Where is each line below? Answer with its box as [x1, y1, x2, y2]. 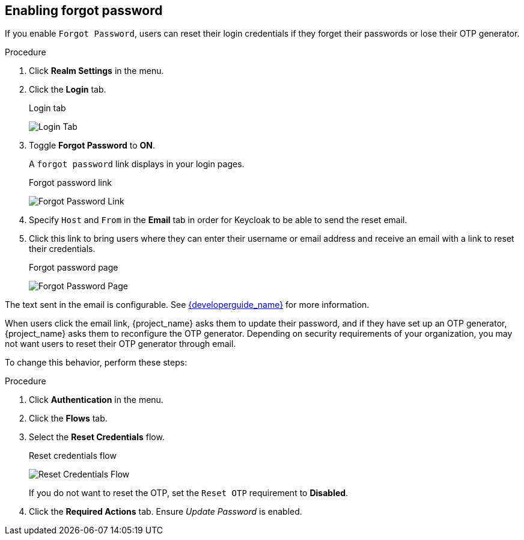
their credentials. [29, 244, 96, 254]
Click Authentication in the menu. [29, 394, 163, 405]
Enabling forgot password [5, 3, 163, 18]
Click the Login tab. [29, 84, 106, 95]
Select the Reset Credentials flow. [29, 432, 165, 443]
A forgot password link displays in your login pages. [29, 159, 245, 170]
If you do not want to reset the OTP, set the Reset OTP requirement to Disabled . [29, 488, 349, 499]
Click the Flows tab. [29, 413, 108, 424]
